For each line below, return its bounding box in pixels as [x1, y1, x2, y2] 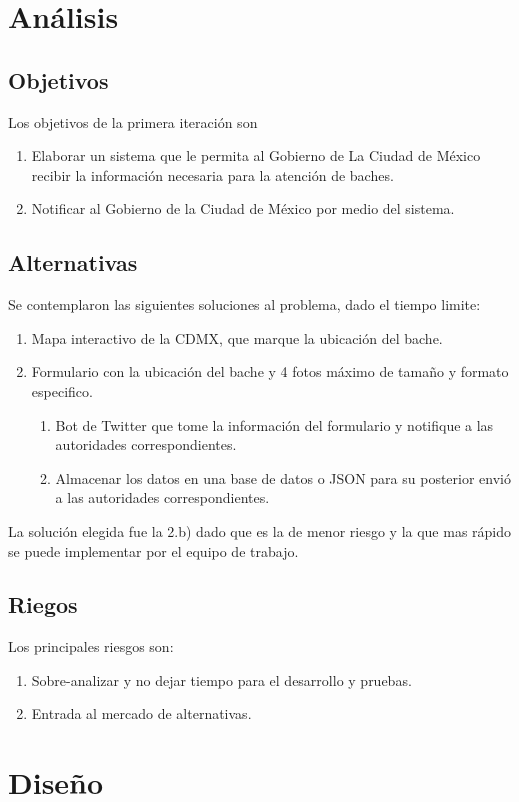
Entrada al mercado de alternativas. [31, 703, 252, 724]
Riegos [8, 589, 78, 620]
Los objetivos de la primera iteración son [8, 111, 258, 132]
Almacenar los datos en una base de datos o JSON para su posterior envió [55, 467, 511, 488]
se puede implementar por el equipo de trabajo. [8, 540, 299, 561]
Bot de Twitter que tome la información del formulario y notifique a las [55, 414, 494, 435]
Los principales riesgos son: [8, 636, 174, 657]
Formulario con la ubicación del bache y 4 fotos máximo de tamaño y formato [31, 361, 509, 382]
